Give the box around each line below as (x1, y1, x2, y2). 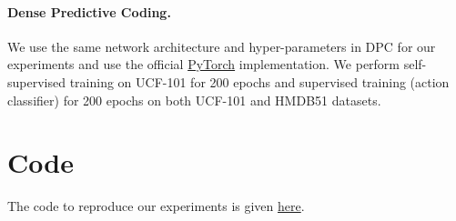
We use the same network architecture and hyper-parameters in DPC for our (7, 36, 436, 55)
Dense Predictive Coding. (7, 2, 171, 21)
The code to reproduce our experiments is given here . (7, 196, 305, 216)
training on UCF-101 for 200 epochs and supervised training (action (69, 72, 450, 91)
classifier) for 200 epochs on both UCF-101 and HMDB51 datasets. (7, 90, 381, 109)
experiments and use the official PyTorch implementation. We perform (7, 55, 400, 74)
